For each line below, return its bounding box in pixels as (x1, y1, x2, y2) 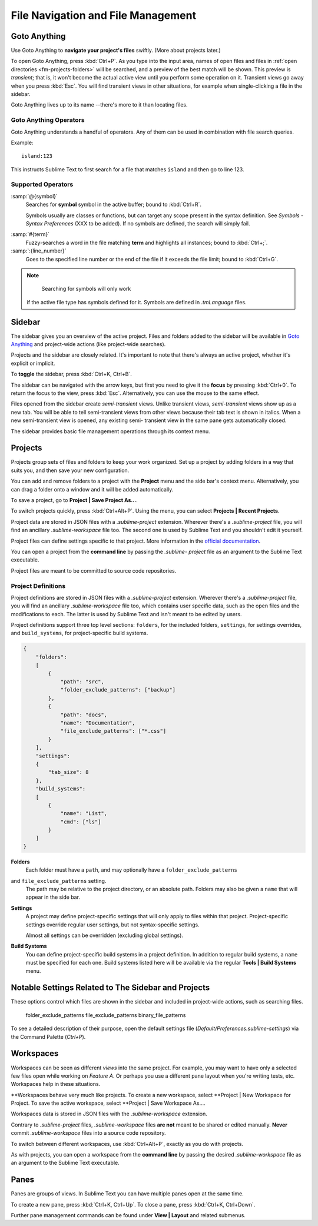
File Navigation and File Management (11, 9, 197, 22)
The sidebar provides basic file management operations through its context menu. (11, 427, 210, 435)
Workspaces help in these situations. (11, 1081, 101, 1088)
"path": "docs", (60, 711, 108, 718)
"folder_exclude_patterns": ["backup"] (60, 686, 176, 693)
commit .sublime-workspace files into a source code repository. (11, 1129, 166, 1137)
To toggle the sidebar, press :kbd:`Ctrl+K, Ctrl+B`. (11, 371, 132, 378)
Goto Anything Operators (11, 116, 85, 124)
